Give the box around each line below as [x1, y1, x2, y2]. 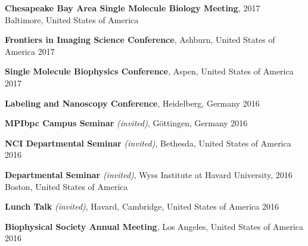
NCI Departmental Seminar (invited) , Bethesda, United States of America [5, 136, 291, 149]
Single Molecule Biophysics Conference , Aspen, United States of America [5, 65, 294, 77]
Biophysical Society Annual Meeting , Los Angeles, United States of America [5, 220, 304, 232]
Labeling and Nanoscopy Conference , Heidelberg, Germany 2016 [5, 96, 260, 109]
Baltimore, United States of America [5, 13, 139, 26]
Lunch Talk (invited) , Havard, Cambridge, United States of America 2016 [5, 200, 279, 213]
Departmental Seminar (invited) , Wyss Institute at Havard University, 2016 [5, 168, 293, 180]
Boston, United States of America [5, 180, 128, 192]
